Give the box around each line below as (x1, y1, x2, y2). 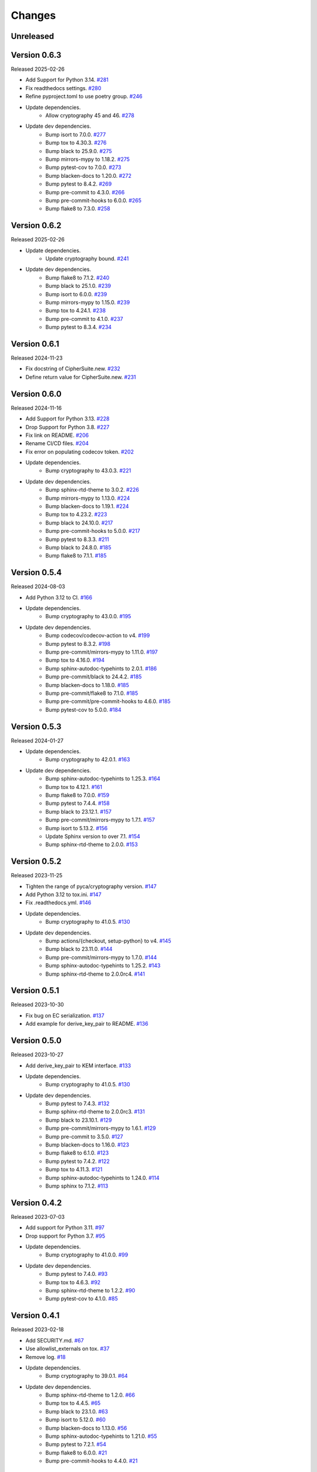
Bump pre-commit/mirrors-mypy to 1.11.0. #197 (45, 648, 158, 656)
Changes (11, 9, 56, 22)
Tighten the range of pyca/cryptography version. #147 (25, 883, 157, 890)
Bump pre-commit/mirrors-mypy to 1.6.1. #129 (45, 1125, 156, 1132)
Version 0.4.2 (11, 1198, 62, 1208)
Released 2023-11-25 (11, 872, 63, 879)
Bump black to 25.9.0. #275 (45, 147, 112, 154)
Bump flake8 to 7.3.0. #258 (45, 205, 111, 212)
